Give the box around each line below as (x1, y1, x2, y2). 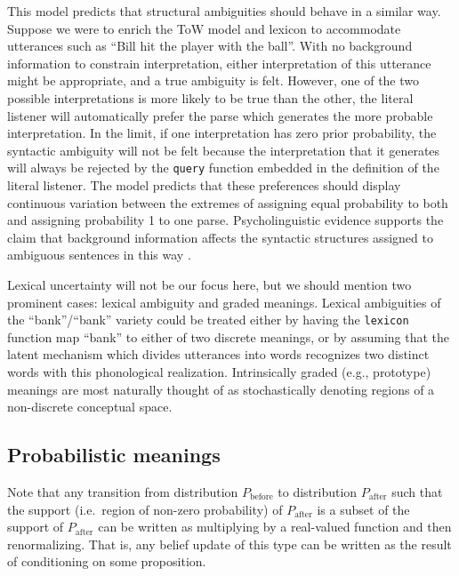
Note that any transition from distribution (7, 482, 238, 500)
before (249, 492, 273, 502)
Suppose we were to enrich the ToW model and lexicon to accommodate (7, 19, 401, 37)
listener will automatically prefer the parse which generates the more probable (7, 106, 433, 124)
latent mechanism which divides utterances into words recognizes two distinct (7, 345, 430, 364)
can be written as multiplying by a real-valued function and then (98, 517, 452, 536)
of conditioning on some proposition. (7, 552, 206, 571)
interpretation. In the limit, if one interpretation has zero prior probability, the (7, 124, 437, 142)
